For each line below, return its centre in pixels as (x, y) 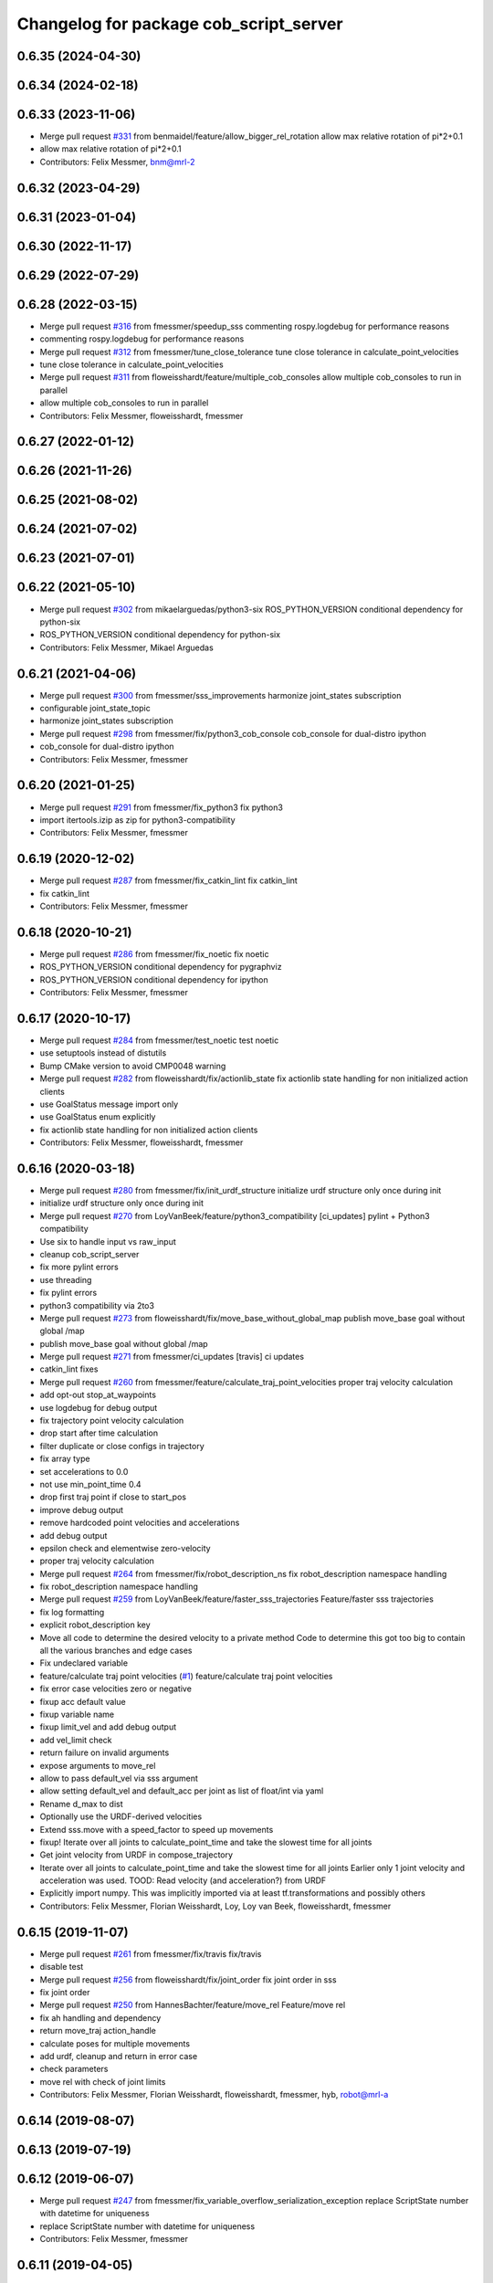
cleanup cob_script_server (89, 1254)
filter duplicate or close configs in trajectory (122, 1446)
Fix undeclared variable (84, 1663)
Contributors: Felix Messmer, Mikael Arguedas (126, 647)
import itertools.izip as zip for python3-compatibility (138, 820)
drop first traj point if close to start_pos (113, 1497)
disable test (62, 1967)
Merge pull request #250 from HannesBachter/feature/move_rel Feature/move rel (193, 2005)
